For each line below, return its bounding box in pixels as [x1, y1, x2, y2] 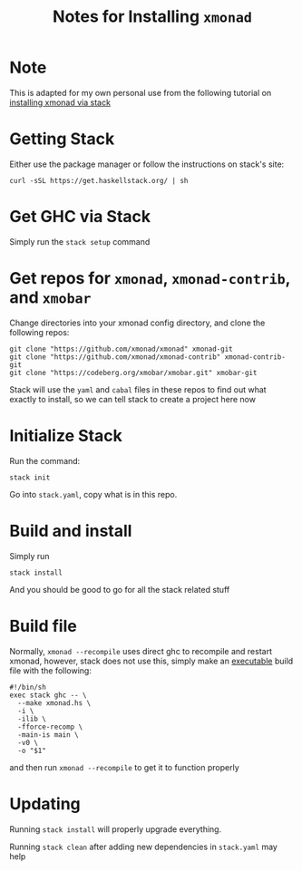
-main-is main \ [17, 730, 79, 740]
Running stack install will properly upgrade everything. [9, 823, 222, 835]
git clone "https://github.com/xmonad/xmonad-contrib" [9, 352, 221, 362]
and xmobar [9, 287, 92, 307]
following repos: [9, 326, 70, 337]
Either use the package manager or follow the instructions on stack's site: [9, 159, 285, 169]
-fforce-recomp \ [17, 722, 83, 731]
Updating [9, 793, 82, 814]
